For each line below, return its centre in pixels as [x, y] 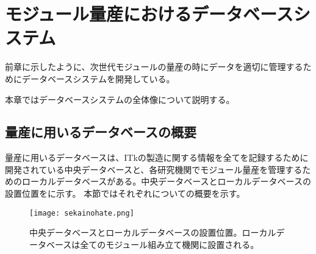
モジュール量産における [99, 14]
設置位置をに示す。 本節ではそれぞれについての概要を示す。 [125, 193]
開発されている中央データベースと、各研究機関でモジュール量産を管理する [154, 169]
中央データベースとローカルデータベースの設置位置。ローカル [153, 232]
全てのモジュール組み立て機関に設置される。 [170, 244]
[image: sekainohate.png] [82, 213]
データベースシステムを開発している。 [98, 78]
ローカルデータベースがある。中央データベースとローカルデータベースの [166, 181]
